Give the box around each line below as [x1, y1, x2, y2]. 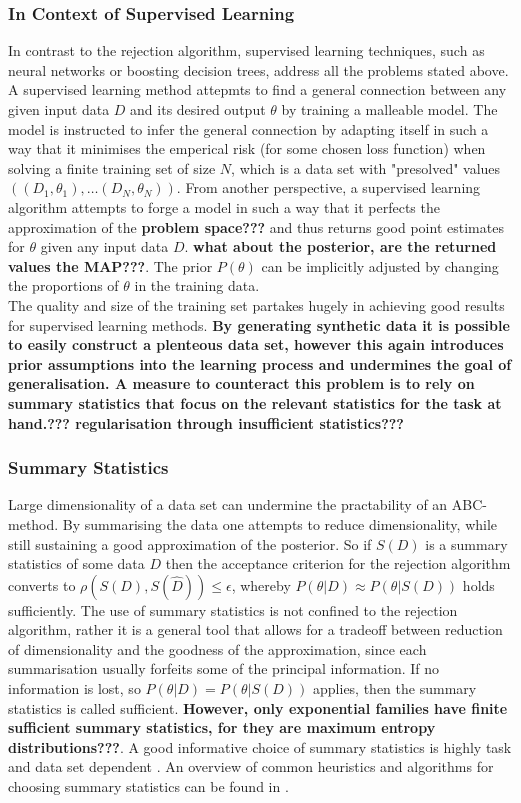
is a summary [425, 533, 508, 554]
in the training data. [134, 275, 260, 296]
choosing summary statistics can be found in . [8, 776, 289, 797]
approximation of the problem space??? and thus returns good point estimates [8, 216, 504, 237]
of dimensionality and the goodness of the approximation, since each [8, 638, 427, 659]
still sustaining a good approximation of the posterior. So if [8, 533, 372, 554]
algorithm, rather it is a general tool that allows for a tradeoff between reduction [8, 619, 503, 640]
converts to [8, 574, 76, 595]
